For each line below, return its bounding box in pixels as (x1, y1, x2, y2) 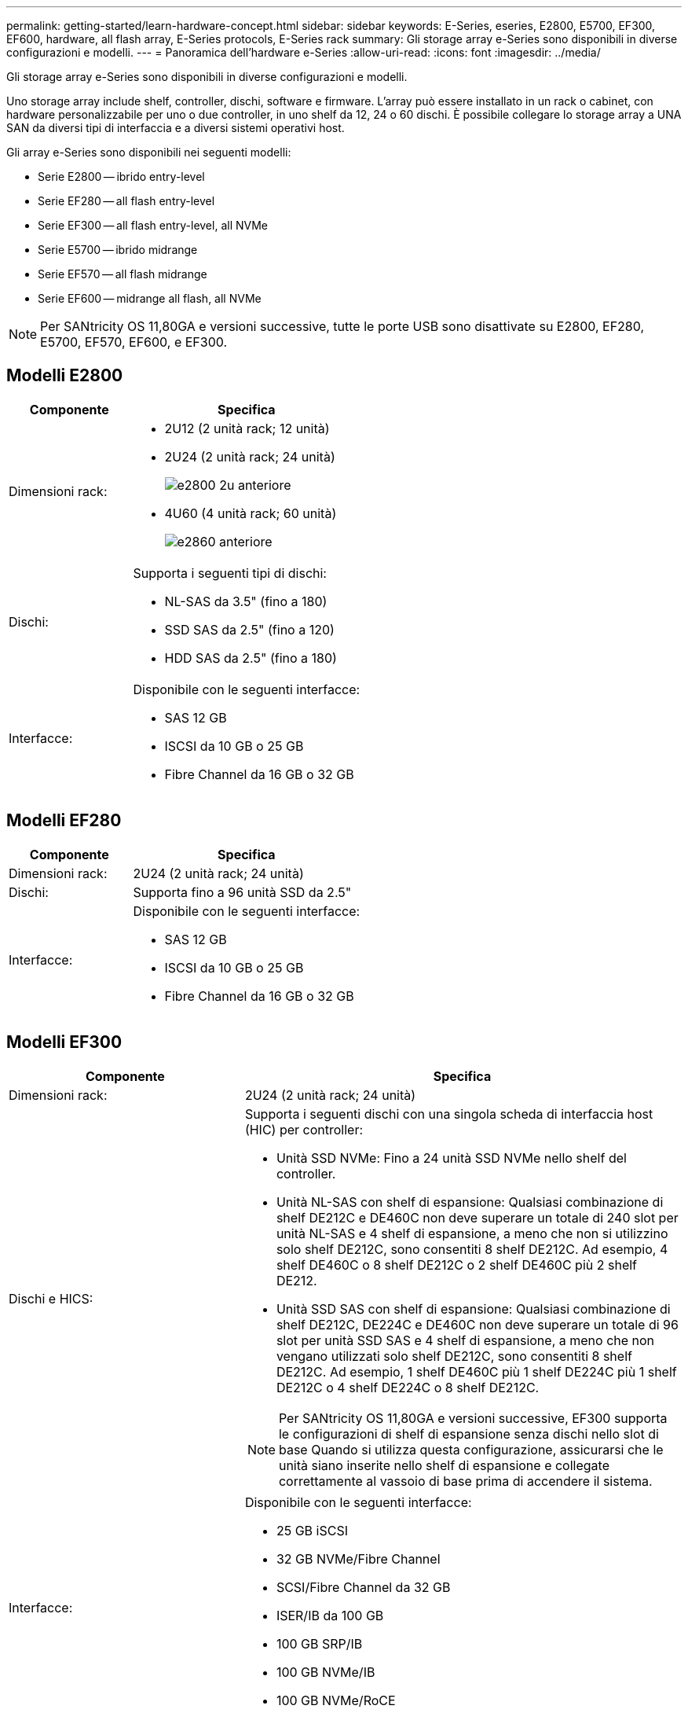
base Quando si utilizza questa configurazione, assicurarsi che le (278, 1441, 664, 1458)
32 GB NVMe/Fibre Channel (276, 1550, 441, 1567)
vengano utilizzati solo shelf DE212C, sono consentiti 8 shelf (276, 1347, 632, 1364)
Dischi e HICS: (9, 1290, 93, 1307)
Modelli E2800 (6, 366, 123, 386)
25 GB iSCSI (276, 1522, 348, 1538)
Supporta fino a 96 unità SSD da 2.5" (133, 884, 352, 900)
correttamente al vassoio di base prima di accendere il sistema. (278, 1472, 653, 1489)
